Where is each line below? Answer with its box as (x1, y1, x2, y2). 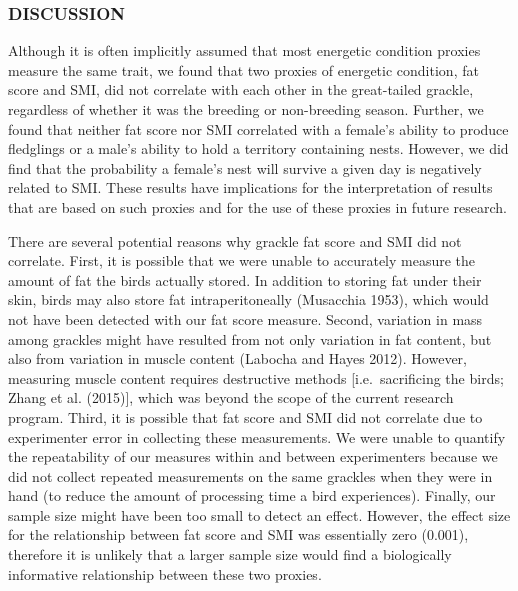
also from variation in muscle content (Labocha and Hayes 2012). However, (8, 348, 468, 369)
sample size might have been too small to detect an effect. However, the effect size (8, 504, 511, 525)
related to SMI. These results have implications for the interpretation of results (8, 177, 493, 198)
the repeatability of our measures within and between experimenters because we (8, 446, 498, 467)
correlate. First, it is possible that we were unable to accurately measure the (8, 250, 476, 271)
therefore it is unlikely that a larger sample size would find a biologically (8, 544, 452, 565)
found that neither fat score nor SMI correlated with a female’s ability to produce (8, 118, 509, 139)
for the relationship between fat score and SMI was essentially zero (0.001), (8, 524, 469, 545)
